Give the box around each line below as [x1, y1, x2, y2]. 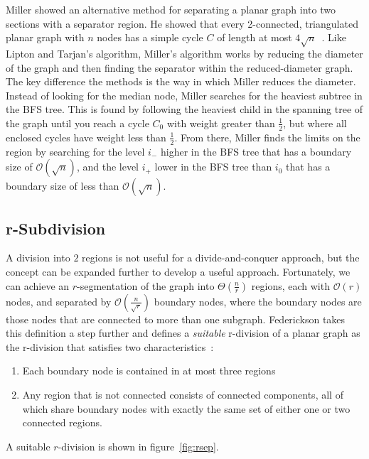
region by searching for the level [6, 144, 145, 158]
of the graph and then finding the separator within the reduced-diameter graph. [6, 60, 353, 75]
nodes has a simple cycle [97, 30, 203, 45]
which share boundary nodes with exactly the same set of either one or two [22, 401, 351, 416]
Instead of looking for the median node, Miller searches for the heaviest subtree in [6, 87, 363, 102]
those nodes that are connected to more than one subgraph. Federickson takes [6, 311, 346, 326]
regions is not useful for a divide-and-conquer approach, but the [82, 250, 360, 265]
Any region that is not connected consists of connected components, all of [22, 387, 343, 401]
